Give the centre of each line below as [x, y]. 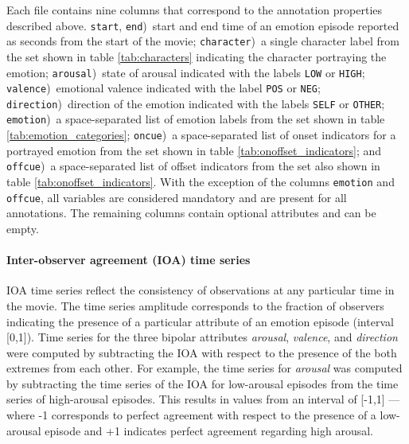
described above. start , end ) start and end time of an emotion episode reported [203, 25]
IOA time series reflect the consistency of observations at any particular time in [201, 290]
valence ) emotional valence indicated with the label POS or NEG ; [164, 88]
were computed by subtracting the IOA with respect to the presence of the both [202, 352]
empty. [23, 228]
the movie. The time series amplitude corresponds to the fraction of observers [195, 305]
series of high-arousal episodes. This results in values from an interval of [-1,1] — [203, 399]
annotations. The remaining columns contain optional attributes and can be [191, 213]
